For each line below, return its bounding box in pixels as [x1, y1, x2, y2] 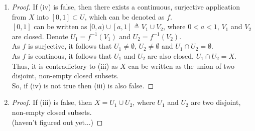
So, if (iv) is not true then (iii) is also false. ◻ [12, 80, 154, 90]
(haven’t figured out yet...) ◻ [12, 116, 103, 127]
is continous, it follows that [28, 50, 112, 61]
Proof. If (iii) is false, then [12, 97, 92, 107]
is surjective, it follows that [28, 41, 112, 51]
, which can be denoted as [84, 11, 165, 22]
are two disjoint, [191, 97, 241, 107]
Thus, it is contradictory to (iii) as [12, 60, 118, 71]
